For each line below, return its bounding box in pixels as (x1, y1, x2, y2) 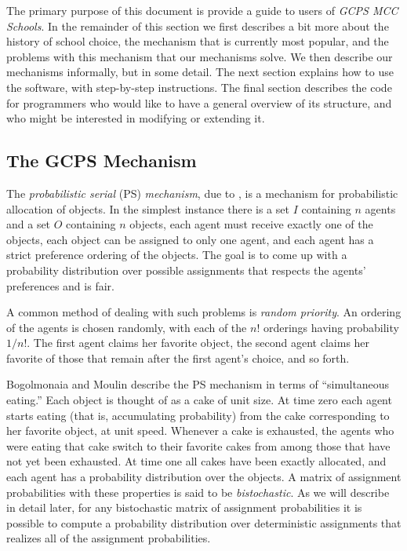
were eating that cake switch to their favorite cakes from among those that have (6, 437, 391, 454)
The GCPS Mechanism (6, 148, 197, 173)
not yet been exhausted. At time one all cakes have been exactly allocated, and (6, 453, 387, 469)
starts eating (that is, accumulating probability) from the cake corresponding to (6, 407, 390, 423)
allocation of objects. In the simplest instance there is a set (6, 200, 289, 217)
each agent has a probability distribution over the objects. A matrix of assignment (6, 469, 402, 485)
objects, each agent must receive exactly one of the (129, 216, 373, 232)
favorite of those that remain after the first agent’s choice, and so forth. (6, 349, 350, 366)
